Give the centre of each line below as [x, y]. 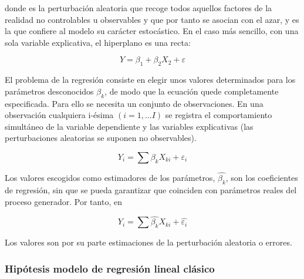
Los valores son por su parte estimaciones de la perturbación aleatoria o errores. [148, 242]
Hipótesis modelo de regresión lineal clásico [110, 268]
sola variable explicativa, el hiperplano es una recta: [98, 42]
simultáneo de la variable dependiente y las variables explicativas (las [129, 126]
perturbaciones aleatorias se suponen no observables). [101, 138]
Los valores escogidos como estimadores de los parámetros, [110, 178]
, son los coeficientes [262, 178]
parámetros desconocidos [49, 91]
